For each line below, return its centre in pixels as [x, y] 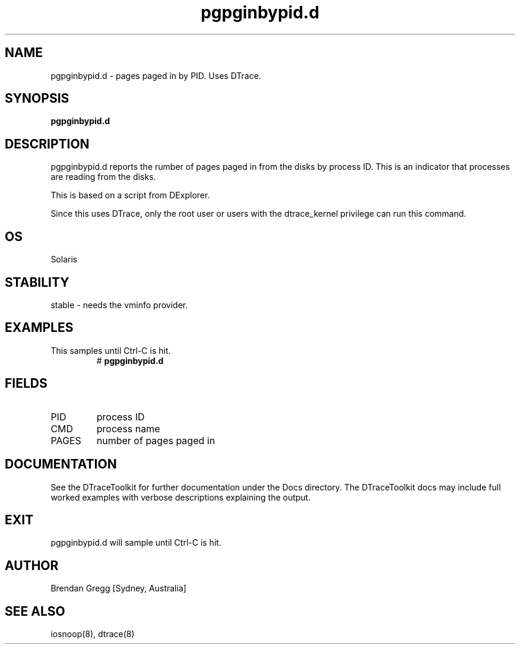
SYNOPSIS [37, 99]
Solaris [64, 259]
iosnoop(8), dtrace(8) [93, 634]
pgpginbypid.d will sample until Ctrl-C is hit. [136, 543]
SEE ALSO [35, 611]
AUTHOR [32, 565]
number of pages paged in [156, 440]
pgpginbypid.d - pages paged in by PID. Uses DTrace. [156, 75]
